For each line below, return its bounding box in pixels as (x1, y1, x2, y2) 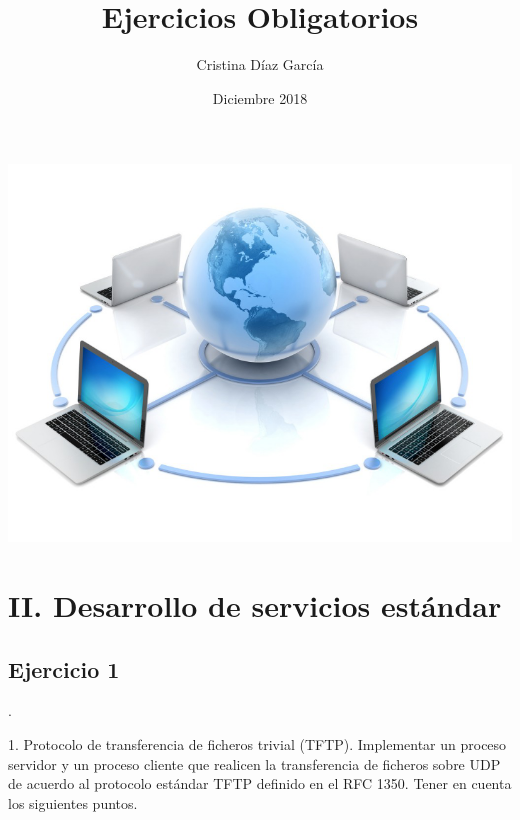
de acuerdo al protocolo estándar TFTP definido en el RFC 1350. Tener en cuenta (8, 773, 512, 794)
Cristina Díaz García (196, 54, 324, 75)
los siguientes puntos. (8, 792, 138, 813)
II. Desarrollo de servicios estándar (8, 585, 502, 626)
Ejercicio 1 (8, 653, 120, 684)
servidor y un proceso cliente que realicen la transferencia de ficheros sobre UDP (8, 753, 501, 774)
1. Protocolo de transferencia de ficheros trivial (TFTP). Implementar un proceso (8, 734, 507, 755)
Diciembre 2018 (212, 87, 308, 108)
